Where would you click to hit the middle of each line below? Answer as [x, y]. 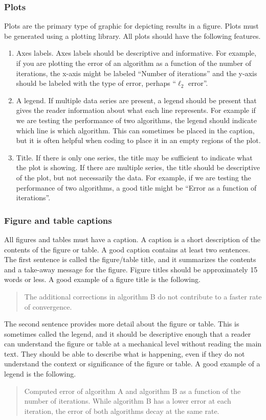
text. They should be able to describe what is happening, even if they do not [125, 353]
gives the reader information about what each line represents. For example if [136, 110]
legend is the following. [40, 374]
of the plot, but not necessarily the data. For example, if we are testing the [134, 177]
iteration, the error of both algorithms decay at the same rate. [122, 411]
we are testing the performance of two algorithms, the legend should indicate [136, 120]
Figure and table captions [58, 220]
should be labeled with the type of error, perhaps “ [96, 83]
